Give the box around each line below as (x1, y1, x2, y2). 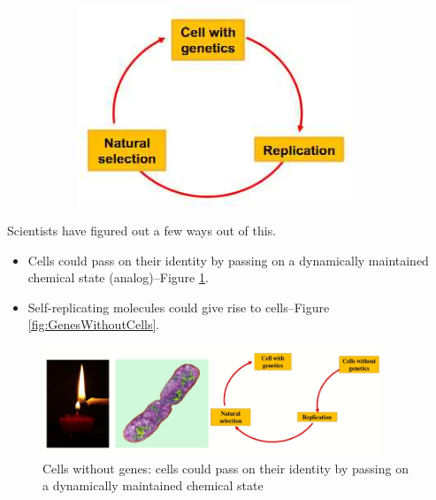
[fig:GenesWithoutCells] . (27, 315, 160, 334)
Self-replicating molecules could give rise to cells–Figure (27, 297, 330, 316)
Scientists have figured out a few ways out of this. (7, 221, 277, 240)
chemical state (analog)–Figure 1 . (27, 268, 209, 287)
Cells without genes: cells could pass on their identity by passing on (42, 458, 409, 477)
